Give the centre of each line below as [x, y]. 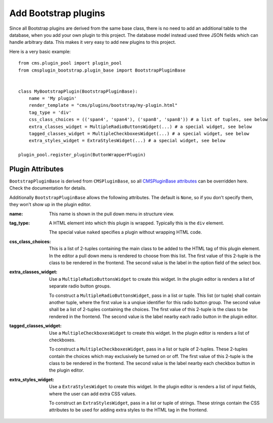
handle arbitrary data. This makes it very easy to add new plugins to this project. [93, 42]
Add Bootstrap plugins [57, 13]
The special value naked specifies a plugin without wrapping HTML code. [126, 232]
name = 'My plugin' [53, 99]
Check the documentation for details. [48, 188]
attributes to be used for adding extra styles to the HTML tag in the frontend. [129, 410]
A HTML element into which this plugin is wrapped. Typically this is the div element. [136, 223]
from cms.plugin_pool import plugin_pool [70, 63]
